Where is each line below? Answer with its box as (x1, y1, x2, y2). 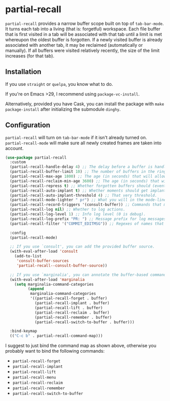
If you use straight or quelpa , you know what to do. (5, 81, 113, 87)
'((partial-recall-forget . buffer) (30, 296, 108, 301)
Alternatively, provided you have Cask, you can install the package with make (5, 101, 164, 107)
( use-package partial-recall (5, 155, 67, 160)
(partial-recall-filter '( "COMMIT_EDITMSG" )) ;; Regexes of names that (10, 221, 164, 226)
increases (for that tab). (5, 52, 55, 59)
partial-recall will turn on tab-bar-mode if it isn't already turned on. (5, 134, 147, 140)
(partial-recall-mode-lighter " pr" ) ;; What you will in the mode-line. (10, 197, 168, 203)
